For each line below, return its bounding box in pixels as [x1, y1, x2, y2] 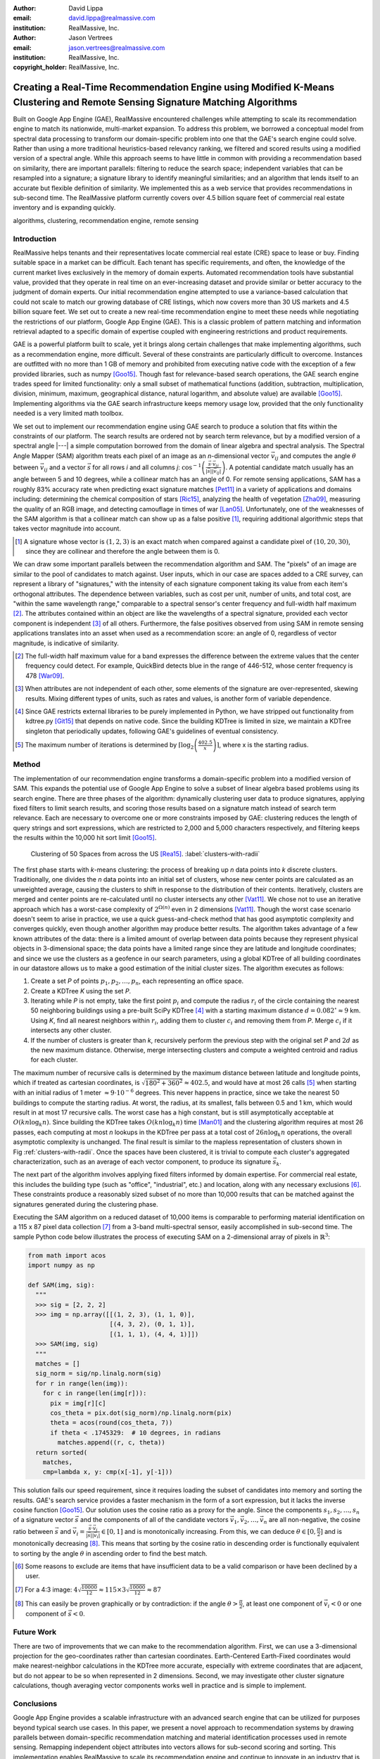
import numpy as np [27, 1262, 95, 1269]
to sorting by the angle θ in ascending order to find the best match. [13, 1549, 208, 1558]
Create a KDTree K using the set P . [30, 986, 132, 995]
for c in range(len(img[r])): [42, 1390, 147, 1397]
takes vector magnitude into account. [13, 524, 121, 533]
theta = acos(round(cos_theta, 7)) [50, 1418, 173, 1427]
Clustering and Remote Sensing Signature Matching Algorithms [13, 96, 298, 108]
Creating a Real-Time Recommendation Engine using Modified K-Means [13, 82, 335, 94]
